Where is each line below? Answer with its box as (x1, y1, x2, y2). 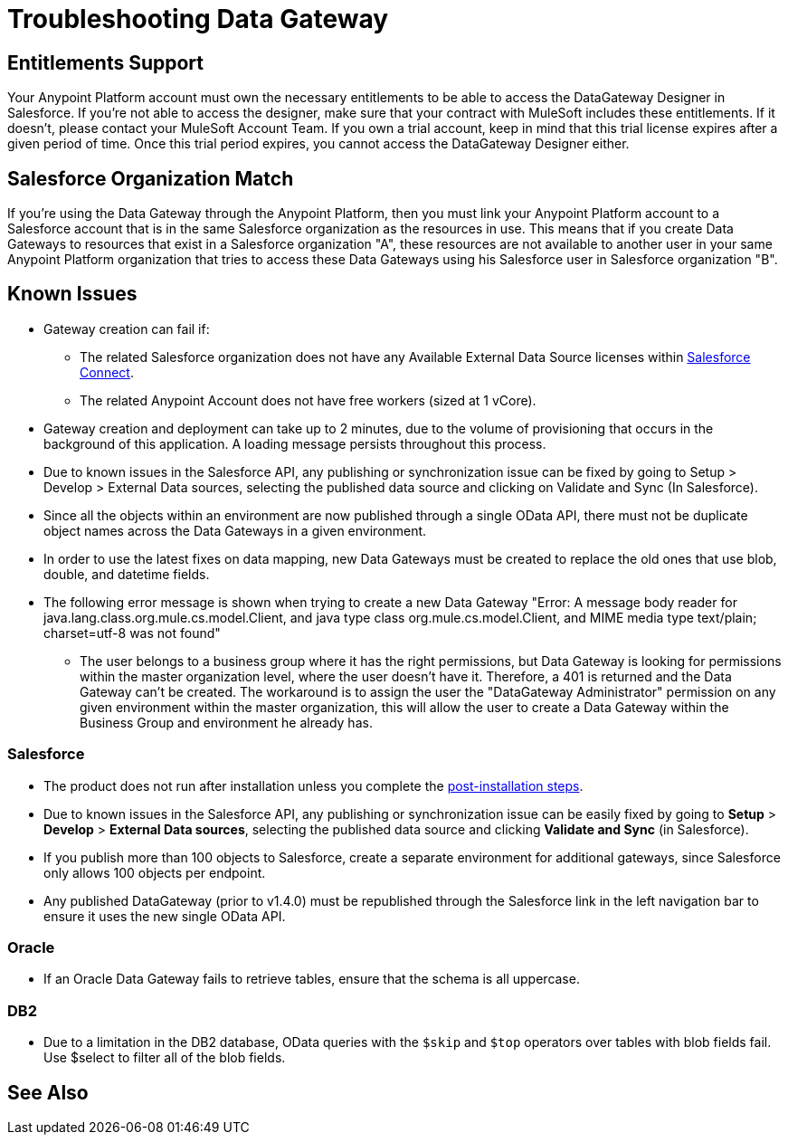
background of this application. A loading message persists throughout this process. (43, 435, 546, 452)
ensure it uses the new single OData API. (43, 908, 286, 924)
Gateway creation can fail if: (43, 320, 210, 337)
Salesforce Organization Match (7, 167, 294, 190)
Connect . (80, 364, 134, 380)
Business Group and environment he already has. (80, 714, 373, 730)
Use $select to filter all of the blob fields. (43, 1050, 286, 1066)
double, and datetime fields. (43, 566, 210, 582)
